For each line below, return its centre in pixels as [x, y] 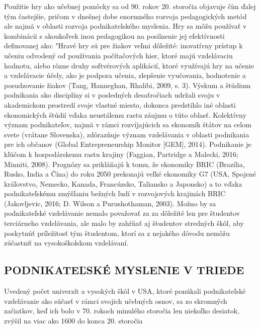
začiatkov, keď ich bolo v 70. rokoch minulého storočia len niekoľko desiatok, [122, 311]
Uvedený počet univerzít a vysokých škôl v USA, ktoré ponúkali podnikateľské [125, 291]
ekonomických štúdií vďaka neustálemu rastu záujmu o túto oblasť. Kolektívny [125, 114]
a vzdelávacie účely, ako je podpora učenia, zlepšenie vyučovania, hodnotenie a [125, 75]
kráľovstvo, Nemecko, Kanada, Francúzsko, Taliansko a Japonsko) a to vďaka [123, 183]
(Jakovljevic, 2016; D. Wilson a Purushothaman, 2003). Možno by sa [110, 203]
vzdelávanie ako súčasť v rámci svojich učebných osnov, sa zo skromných [116, 301]
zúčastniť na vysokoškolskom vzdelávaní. [66, 243]
